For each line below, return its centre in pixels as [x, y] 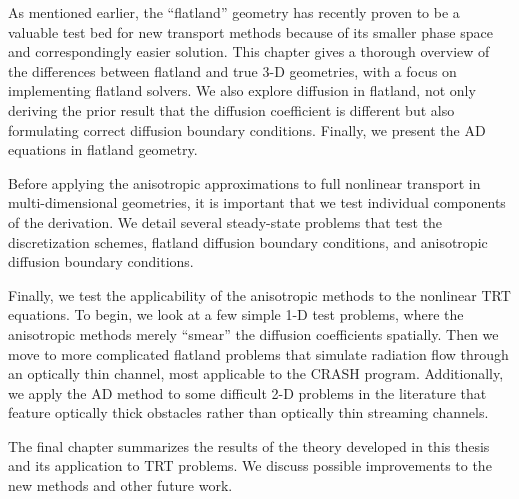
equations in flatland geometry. [103, 149]
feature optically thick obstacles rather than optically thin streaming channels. [248, 412]
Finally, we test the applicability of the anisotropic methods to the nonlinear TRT [259, 294]
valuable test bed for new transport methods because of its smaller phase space [250, 31]
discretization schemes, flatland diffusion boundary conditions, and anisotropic [248, 241]
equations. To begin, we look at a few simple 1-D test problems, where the [236, 314]
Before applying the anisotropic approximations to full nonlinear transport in [244, 182]
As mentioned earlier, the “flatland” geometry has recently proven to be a [234, 12]
